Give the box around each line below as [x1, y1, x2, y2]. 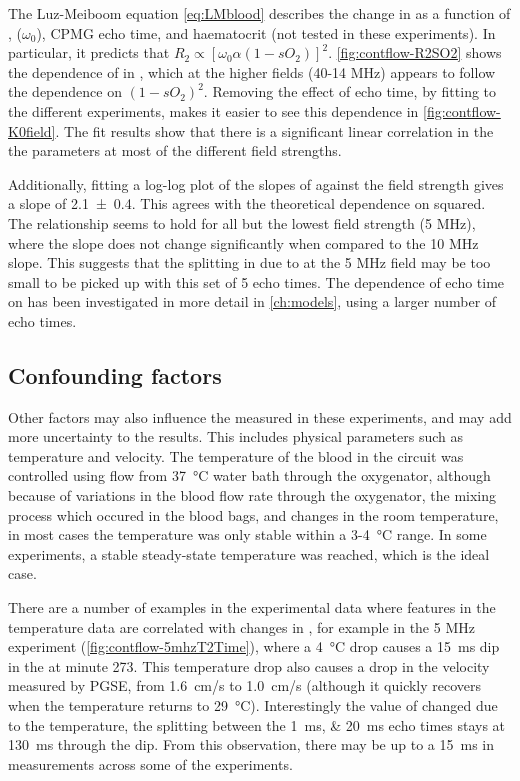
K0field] [8, 120, 56, 141]
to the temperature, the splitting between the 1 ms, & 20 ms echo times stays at [8, 714, 506, 735]
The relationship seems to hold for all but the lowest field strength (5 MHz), [8, 212, 476, 233]
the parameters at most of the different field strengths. [8, 140, 342, 161]
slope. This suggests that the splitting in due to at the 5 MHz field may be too [8, 252, 491, 273]
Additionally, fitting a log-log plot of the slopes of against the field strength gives [8, 173, 504, 194]
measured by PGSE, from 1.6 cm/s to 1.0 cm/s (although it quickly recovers [8, 675, 482, 696]
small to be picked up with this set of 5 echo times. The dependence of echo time [8, 271, 505, 292]
